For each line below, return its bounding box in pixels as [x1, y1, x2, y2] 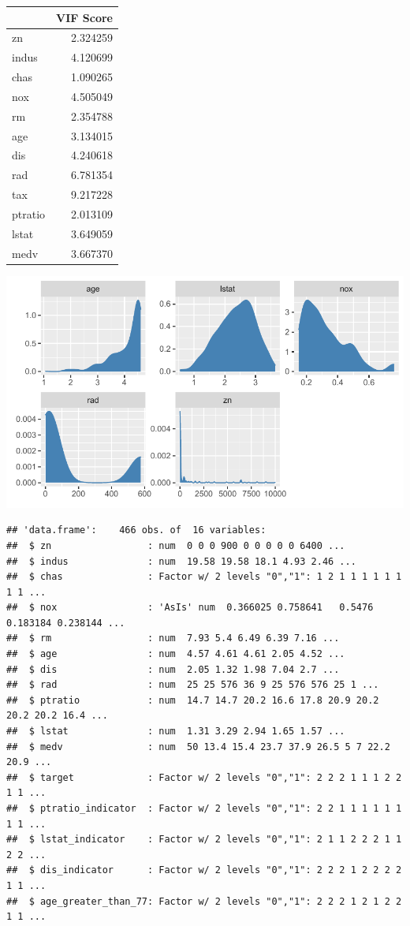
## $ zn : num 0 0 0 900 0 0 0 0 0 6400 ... [6, 540, 345, 551]
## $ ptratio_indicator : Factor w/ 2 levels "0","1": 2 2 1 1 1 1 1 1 [6, 803, 402, 814]
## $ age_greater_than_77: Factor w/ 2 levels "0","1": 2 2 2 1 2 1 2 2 [6, 895, 402, 907]
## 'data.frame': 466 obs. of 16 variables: [6, 525, 266, 536]
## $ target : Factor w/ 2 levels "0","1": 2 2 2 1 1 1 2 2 [6, 771, 402, 783]
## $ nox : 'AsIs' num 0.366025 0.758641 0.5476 [6, 602, 374, 614]
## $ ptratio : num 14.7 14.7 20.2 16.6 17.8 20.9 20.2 [6, 694, 379, 706]
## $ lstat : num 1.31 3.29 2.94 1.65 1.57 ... [6, 726, 345, 737]
